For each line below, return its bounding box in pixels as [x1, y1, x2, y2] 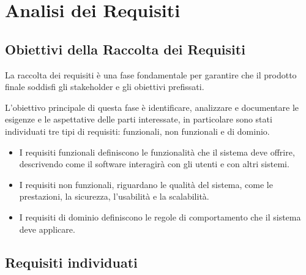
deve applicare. [19, 222, 75, 235]
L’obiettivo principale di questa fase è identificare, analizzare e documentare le [5, 100, 299, 113]
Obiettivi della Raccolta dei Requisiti [5, 39, 245, 58]
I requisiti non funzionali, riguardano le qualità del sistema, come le [19, 178, 273, 190]
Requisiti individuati [5, 252, 138, 271]
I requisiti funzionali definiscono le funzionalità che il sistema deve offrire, [19, 145, 295, 158]
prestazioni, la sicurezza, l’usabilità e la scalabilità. [19, 190, 209, 203]
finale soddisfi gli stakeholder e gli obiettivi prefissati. [5, 80, 204, 93]
